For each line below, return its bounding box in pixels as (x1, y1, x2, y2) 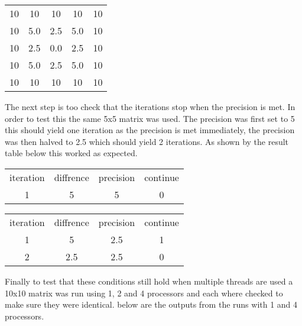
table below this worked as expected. (5, 147, 138, 159)
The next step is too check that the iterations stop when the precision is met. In (5, 101, 295, 112)
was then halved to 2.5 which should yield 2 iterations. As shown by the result (5, 135, 289, 147)
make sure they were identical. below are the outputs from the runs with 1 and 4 (5, 298, 298, 311)
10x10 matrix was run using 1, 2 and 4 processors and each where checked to (5, 286, 283, 299)
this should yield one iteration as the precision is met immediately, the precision (5, 124, 295, 136)
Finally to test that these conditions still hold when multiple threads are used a (5, 275, 293, 287)
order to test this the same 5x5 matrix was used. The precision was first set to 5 (5, 112, 295, 124)
